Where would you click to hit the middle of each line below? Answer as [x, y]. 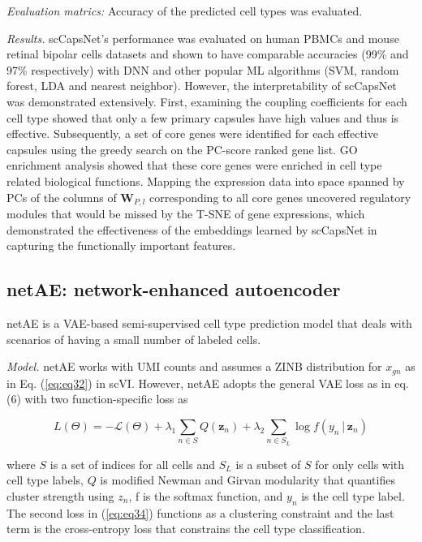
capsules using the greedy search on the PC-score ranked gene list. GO [182, 149]
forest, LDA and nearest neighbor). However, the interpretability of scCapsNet [202, 86]
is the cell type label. [353, 495]
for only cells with [360, 464]
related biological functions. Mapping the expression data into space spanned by [206, 181]
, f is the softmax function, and [206, 495]
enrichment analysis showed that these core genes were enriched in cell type [194, 165]
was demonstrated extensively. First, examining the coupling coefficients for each [207, 101]
